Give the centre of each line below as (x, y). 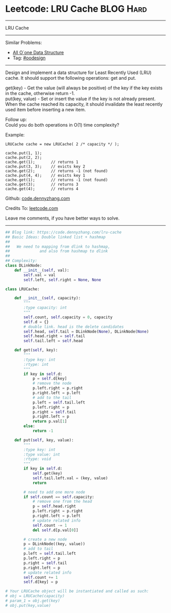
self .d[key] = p (41, 582)
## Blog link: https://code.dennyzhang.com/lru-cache (64, 232)
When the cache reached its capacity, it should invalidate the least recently (84, 104)
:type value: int (42, 454)
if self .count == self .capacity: (59, 497)
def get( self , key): (36, 350)
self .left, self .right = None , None (62, 280)
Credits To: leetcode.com (32, 208)
